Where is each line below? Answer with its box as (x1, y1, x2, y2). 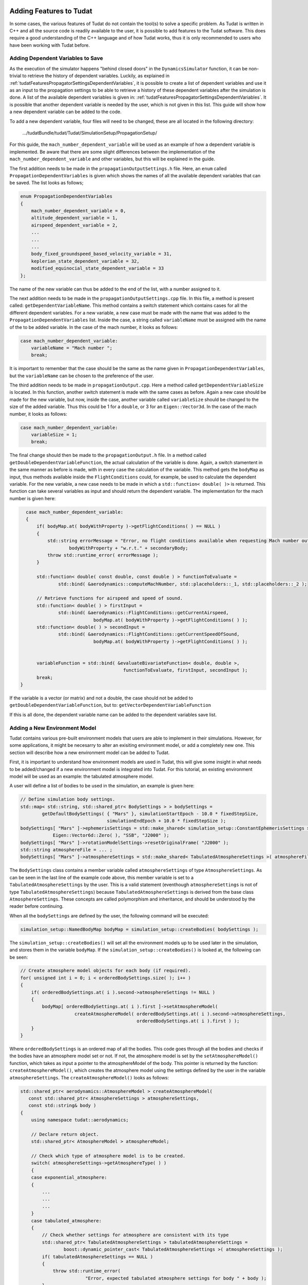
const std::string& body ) (28, 1103, 97, 1109)
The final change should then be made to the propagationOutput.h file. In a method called (9, 452, 206, 458)
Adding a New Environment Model (9, 724, 97, 731)
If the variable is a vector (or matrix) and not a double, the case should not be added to (9, 695, 194, 701)
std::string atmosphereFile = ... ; (20, 847, 113, 853)
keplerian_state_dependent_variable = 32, (31, 258, 140, 264)
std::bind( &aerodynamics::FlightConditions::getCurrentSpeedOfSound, (58, 631, 240, 637)
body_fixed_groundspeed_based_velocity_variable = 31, (31, 251, 172, 257)
